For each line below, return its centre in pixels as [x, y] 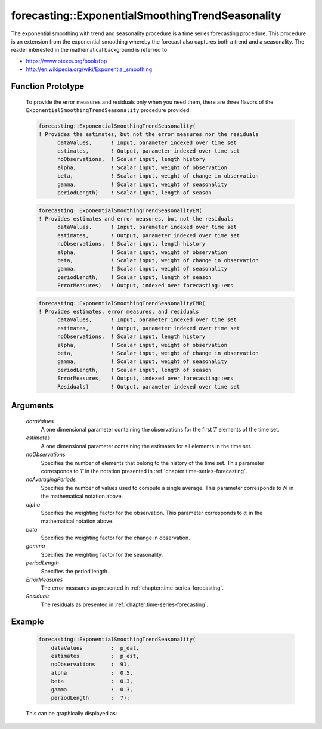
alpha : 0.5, [92, 673]
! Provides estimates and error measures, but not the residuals [136, 218]
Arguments [32, 406]
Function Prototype [48, 86]
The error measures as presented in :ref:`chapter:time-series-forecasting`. [132, 588]
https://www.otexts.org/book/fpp [66, 61]
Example [27, 622]
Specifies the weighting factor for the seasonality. [102, 554]
